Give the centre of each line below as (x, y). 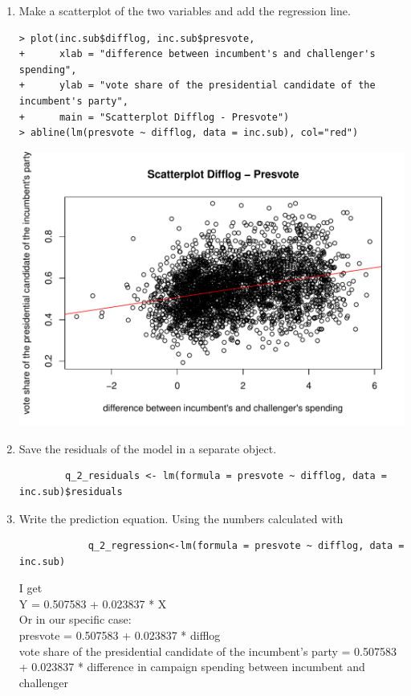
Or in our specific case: (75, 619)
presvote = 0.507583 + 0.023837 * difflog (120, 635)
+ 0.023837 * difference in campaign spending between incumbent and (192, 667)
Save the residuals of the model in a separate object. (148, 448)
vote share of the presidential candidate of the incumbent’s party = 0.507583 (208, 651)
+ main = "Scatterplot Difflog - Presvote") (154, 117)
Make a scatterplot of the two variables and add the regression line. (185, 10)
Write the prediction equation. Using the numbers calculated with (181, 518)
